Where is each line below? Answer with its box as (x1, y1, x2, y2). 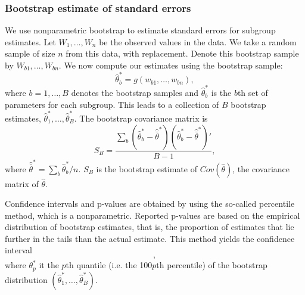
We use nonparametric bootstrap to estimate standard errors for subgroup (5, 24, 276, 36)
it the (39, 259, 59, 271)
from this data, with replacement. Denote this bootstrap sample (66, 47, 299, 60)
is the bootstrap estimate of (96, 162, 197, 175)
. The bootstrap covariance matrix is (74, 111, 208, 124)
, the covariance (232, 162, 290, 175)
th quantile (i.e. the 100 (66, 259, 152, 271)
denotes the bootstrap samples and (71, 86, 199, 99)
